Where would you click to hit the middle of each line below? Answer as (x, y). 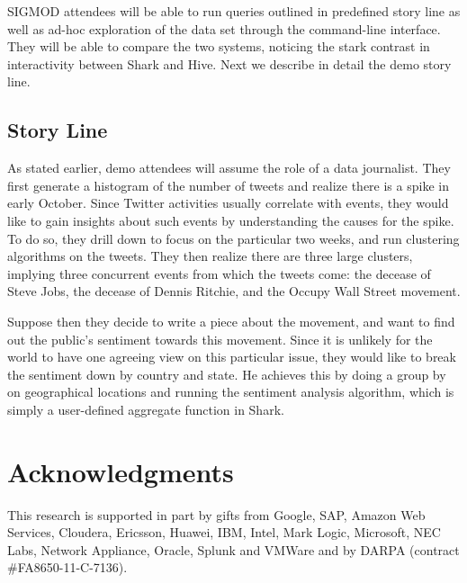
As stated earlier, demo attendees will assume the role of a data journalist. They (229, 168)
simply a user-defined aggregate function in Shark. (146, 409)
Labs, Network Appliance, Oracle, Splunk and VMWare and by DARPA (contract (233, 549)
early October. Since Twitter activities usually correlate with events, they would (228, 203)
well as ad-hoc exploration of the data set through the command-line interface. (224, 28)
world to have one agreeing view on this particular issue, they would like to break (232, 357)
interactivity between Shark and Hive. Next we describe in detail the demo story (229, 63)
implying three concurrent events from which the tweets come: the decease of (219, 273)
